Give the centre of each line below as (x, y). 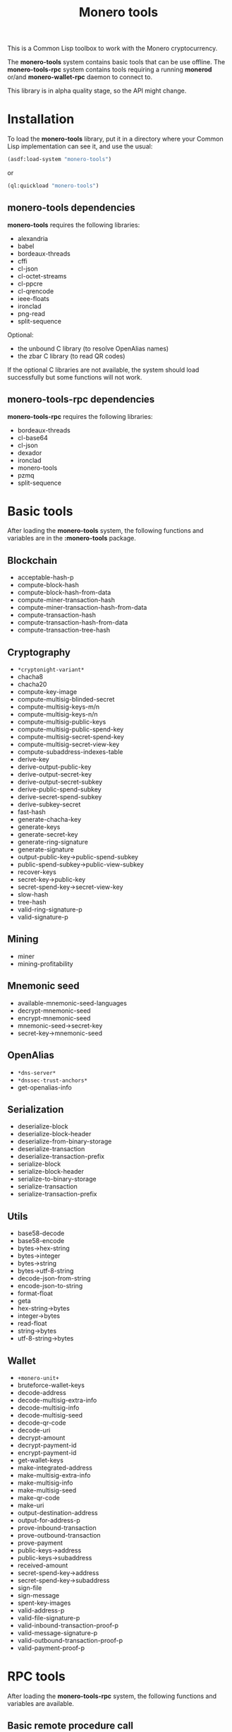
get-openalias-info (44, 1087)
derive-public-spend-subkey (59, 789)
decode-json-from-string (54, 1278)
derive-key (33, 760)
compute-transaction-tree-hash (64, 630)
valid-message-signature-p (57, 1632)
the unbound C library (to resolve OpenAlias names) (93, 348)
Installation (41, 119)
